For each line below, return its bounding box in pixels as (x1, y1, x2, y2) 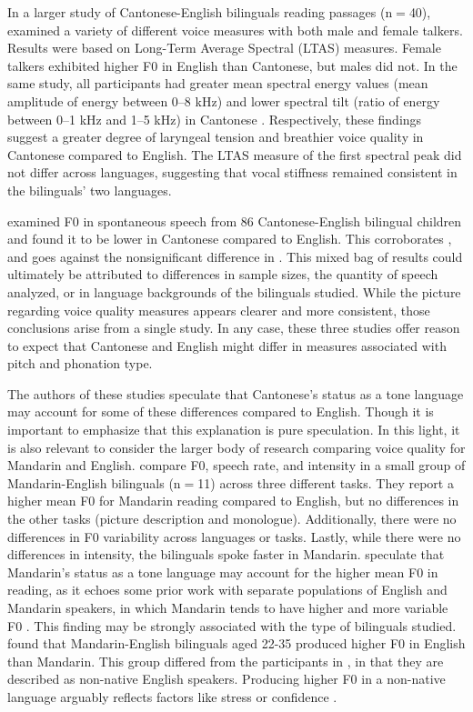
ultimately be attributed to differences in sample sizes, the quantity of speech (7, 265, 438, 284)
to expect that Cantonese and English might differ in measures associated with (7, 336, 447, 355)
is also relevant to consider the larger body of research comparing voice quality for (7, 437, 466, 456)
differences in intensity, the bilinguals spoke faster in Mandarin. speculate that (7, 545, 445, 564)
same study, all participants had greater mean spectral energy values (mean (7, 74, 428, 93)
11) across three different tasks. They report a (197, 473, 454, 492)
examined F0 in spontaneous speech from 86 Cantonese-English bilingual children (7, 211, 462, 230)
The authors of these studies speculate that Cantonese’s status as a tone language (7, 384, 464, 403)
